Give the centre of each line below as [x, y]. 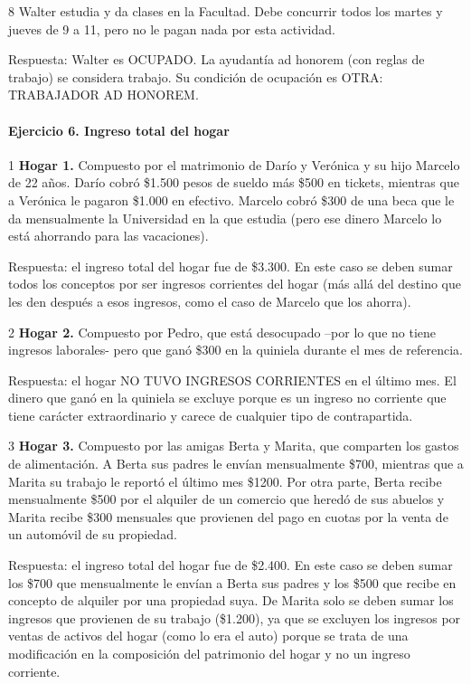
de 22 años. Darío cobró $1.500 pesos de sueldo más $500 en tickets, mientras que [234, 182]
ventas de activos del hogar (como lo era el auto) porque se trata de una [208, 636]
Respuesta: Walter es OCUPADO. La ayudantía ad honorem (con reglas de [217, 59]
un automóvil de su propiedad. [93, 534]
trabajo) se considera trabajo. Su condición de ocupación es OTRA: [196, 76]
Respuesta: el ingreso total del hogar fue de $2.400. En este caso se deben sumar [231, 565]
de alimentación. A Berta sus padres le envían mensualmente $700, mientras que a [236, 464]
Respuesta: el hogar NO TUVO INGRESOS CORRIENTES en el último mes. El [232, 380]
